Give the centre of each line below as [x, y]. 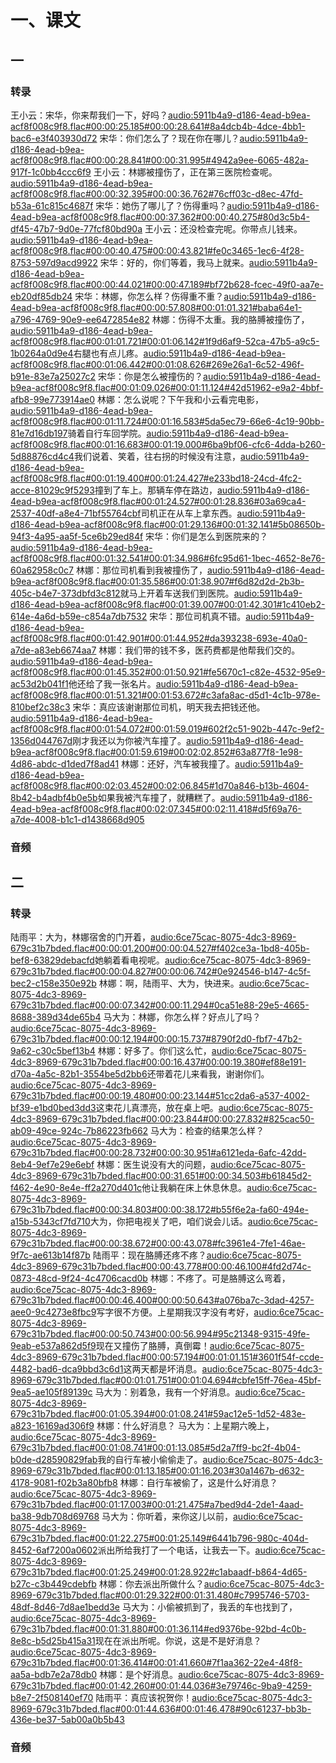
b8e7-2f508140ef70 [52, 1698]
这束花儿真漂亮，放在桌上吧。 [157, 1108]
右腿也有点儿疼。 [108, 353]
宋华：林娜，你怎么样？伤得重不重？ [149, 296]
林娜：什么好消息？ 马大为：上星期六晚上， [185, 1426]
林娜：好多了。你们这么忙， [154, 1051]
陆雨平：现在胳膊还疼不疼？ [149, 1255]
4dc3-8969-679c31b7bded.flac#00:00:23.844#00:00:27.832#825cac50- [162, 1119]
